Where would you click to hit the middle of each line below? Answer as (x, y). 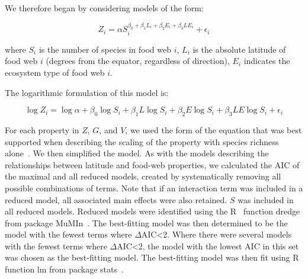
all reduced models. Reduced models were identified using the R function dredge (153, 211)
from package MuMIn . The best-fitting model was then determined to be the (146, 222)
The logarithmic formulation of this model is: (87, 92)
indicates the (267, 61)
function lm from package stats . (64, 269)
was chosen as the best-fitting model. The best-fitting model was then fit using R (152, 257)
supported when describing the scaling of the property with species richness (142, 141)
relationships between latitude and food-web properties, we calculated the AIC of (152, 164)
